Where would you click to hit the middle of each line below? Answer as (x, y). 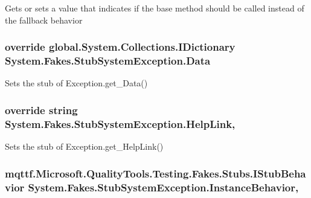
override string (41, 110)
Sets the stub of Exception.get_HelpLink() (84, 146)
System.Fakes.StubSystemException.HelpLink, (120, 123)
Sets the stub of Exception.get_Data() (76, 83)
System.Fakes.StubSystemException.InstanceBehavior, (163, 187)
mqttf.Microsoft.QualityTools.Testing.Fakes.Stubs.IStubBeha (155, 173)
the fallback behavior (44, 20)
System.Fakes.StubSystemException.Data (108, 61)
